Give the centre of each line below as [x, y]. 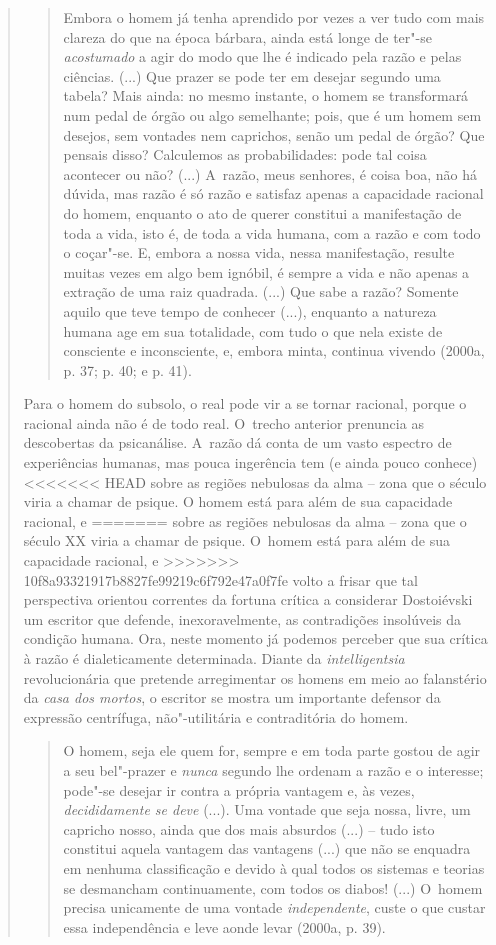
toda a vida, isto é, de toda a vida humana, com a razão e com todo [272, 232]
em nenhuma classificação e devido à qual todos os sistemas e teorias [274, 867]
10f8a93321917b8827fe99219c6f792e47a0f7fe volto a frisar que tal [220, 579]
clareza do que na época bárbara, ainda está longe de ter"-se [247, 36]
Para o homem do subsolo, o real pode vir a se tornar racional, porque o [245, 403]
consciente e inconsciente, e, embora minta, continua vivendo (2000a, [274, 350]
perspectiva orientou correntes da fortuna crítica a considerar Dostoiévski [248, 599]
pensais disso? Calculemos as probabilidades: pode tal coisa [245, 154]
